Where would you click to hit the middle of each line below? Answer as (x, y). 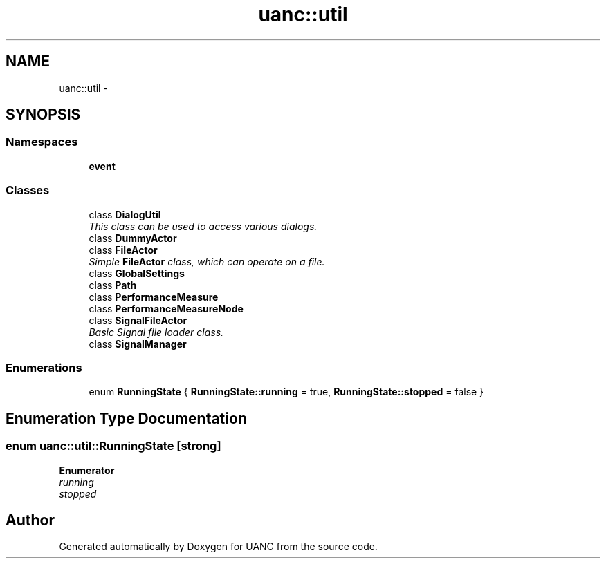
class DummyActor (133, 238)
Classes (28, 190)
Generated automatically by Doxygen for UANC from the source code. (218, 547)
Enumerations (44, 367)
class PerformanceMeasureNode (166, 308)
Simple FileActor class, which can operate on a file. (207, 261)
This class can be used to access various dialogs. (203, 226)
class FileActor (123, 250)
